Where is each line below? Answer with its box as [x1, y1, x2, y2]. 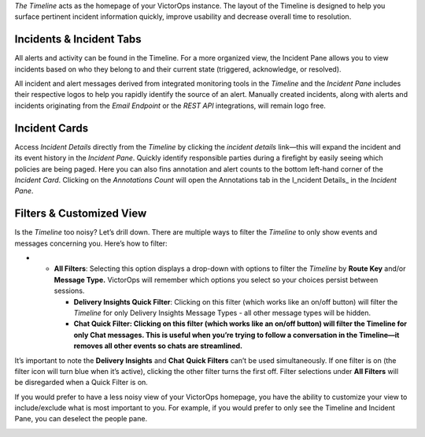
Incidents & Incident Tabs [14, 32, 142, 46]
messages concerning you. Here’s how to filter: [14, 239, 168, 248]
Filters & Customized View [14, 207, 147, 220]
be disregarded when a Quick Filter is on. [14, 378, 149, 387]
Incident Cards [14, 121, 89, 135]
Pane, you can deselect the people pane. [14, 414, 148, 424]
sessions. [54, 286, 85, 295]
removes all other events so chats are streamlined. [73, 341, 243, 350]
